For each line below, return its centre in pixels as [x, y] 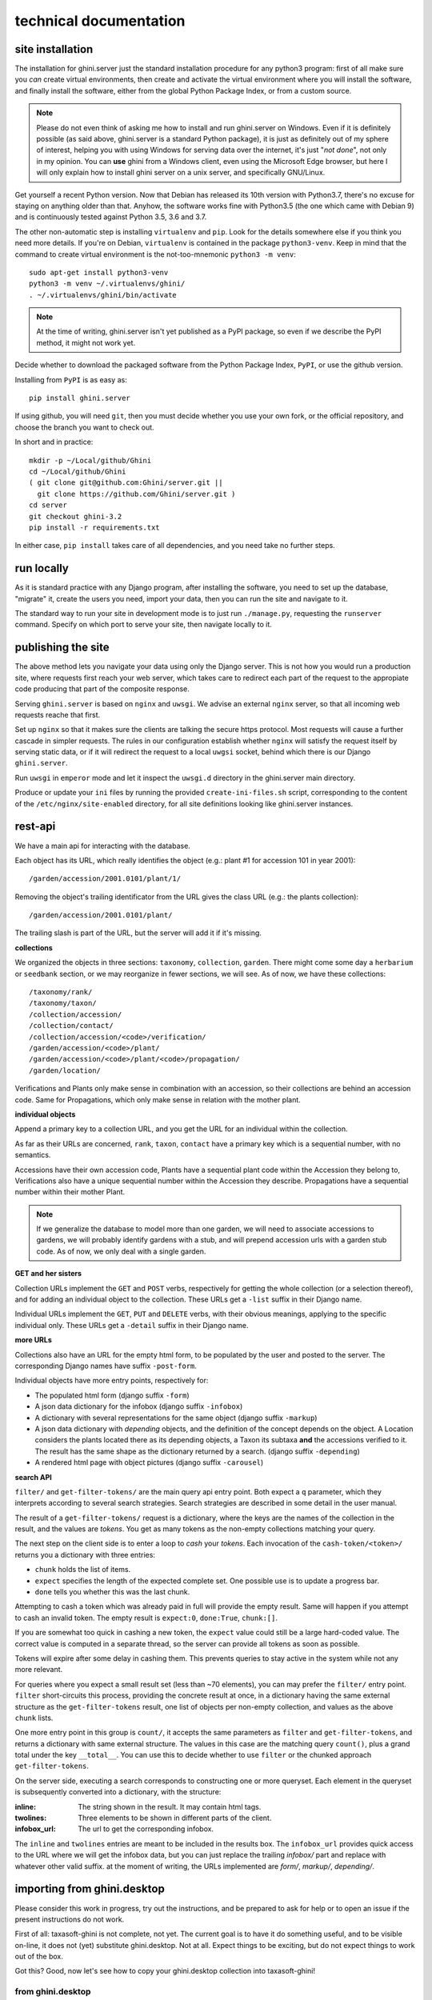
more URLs [33, 1340]
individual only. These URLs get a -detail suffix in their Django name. [132, 1325]
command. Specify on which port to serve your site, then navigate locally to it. [143, 625]
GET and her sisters [48, 1274]
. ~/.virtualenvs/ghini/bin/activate [103, 295]
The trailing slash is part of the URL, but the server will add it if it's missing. [138, 933]
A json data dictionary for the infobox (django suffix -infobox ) [139, 1406]
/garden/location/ [65, 1070]
